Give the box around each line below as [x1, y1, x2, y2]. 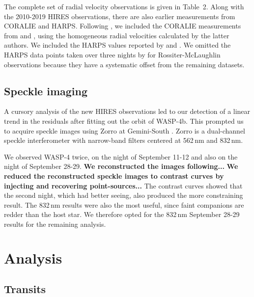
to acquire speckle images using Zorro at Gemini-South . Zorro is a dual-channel [4, 125, 245, 135]
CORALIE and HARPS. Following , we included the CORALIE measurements [4, 21, 241, 31]
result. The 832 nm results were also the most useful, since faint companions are [4, 199, 244, 210]
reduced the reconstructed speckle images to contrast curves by [4, 170, 224, 181]
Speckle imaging [4, 83, 88, 98]
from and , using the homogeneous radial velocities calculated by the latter [4, 30, 229, 40]
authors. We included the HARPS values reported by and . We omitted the [4, 40, 231, 50]
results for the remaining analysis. [4, 218, 106, 229]
